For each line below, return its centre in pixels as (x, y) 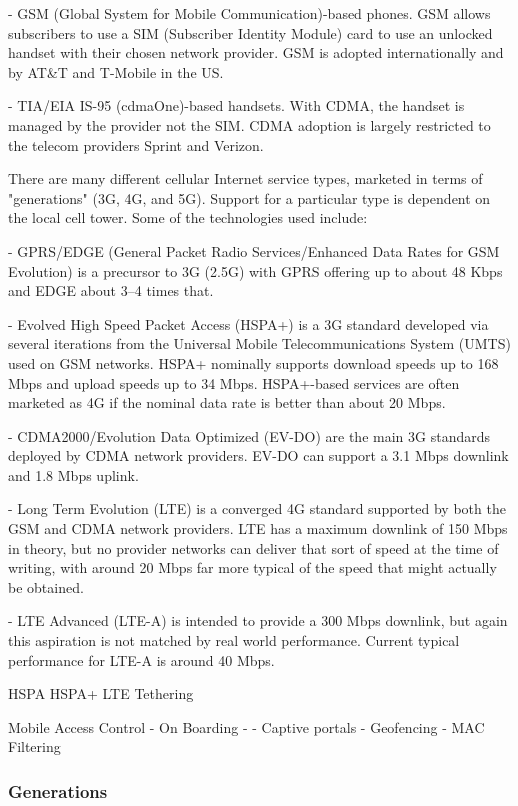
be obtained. (46, 586)
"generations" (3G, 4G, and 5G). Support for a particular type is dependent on (249, 197)
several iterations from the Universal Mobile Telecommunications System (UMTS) (259, 343)
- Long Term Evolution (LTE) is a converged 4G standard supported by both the (257, 508)
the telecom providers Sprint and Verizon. (136, 144)
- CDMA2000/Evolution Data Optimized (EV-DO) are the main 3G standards (249, 435)
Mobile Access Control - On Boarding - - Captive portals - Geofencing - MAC (246, 726)
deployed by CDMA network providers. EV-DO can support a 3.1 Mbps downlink (258, 455)
